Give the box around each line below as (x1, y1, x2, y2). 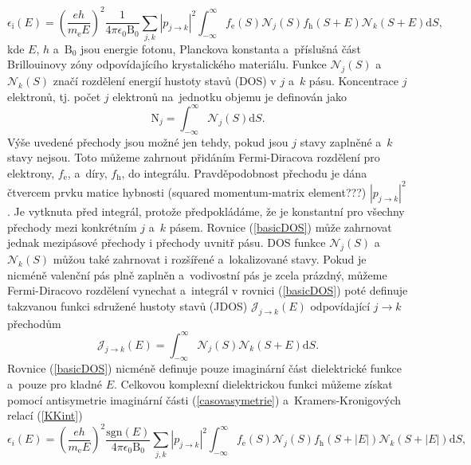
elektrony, (7, 164, 55, 181)
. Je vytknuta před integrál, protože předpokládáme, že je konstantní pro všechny (7, 202, 405, 219)
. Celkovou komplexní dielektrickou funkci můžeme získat (114, 376, 393, 393)
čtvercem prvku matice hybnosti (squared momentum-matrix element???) (7, 183, 367, 200)
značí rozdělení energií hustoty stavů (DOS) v (53, 72, 277, 89)
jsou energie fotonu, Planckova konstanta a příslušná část (80, 40, 361, 57)
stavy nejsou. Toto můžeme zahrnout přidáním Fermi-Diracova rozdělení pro (7, 149, 380, 166)
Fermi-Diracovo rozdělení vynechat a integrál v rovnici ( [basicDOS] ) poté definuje (7, 282, 408, 299)
